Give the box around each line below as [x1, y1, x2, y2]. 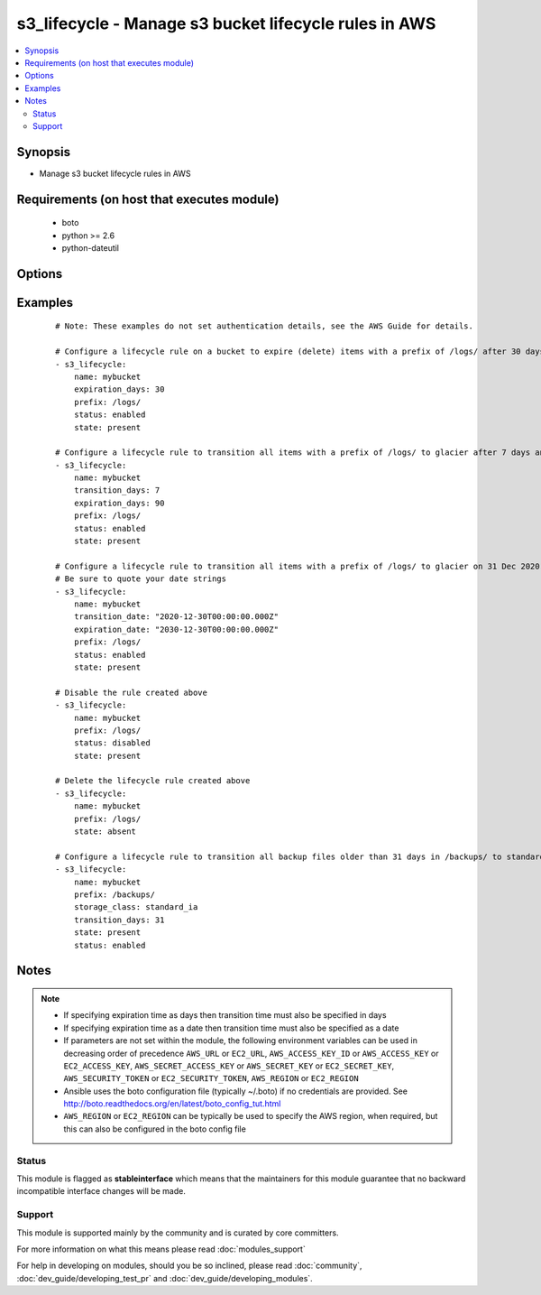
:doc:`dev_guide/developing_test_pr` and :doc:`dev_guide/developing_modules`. [16, 1272, 313, 1283]
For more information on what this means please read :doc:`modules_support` [16, 1244, 306, 1254]
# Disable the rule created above [55, 687, 207, 698]
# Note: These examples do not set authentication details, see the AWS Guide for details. [55, 321, 473, 331]
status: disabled [73, 738, 151, 748]
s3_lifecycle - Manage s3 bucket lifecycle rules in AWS [16, 14, 436, 33]
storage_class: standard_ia [73, 902, 198, 912]
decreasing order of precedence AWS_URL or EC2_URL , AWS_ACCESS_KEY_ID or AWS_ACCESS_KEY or [63, 1048, 439, 1059]
